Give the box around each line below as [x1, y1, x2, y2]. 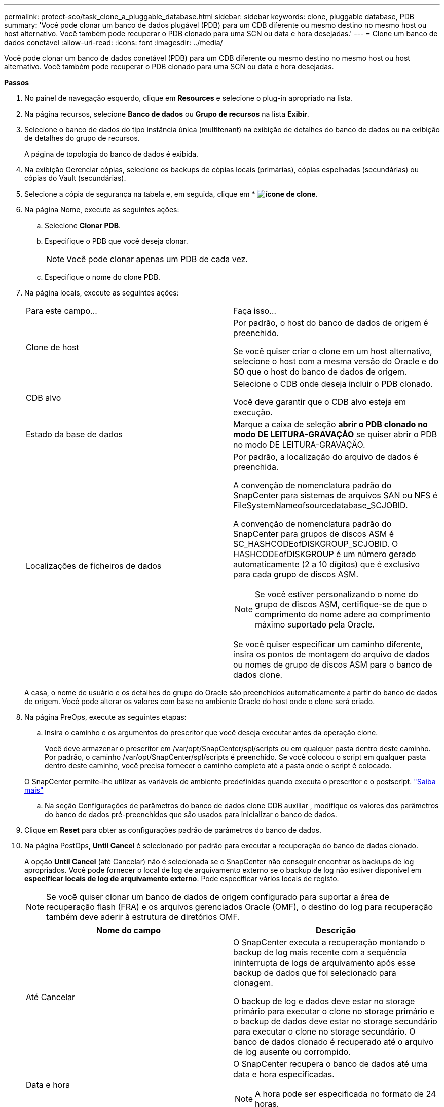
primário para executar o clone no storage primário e [233, 1006, 435, 1016]
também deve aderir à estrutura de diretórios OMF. [46, 912, 240, 922]
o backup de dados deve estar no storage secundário [233, 1016, 437, 1026]
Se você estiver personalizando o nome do [255, 589, 418, 599]
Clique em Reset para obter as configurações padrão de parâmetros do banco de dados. [24, 826, 321, 834]
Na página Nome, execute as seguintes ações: [24, 205, 179, 214]
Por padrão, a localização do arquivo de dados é [233, 452, 418, 462]
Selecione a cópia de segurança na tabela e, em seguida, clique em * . [24, 190, 318, 198]
